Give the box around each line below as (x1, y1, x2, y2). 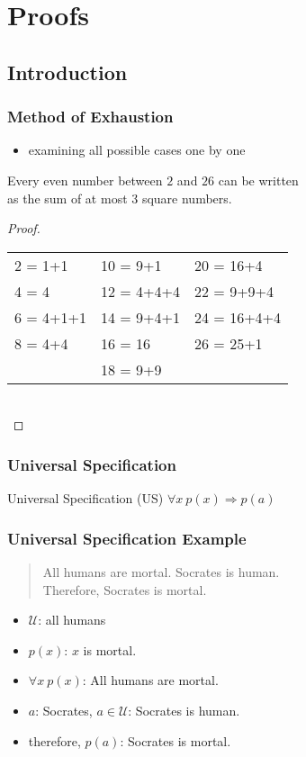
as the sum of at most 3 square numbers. (7, 188, 232, 207)
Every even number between (7, 170, 163, 189)
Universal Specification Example (7, 527, 247, 549)
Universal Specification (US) (7, 489, 164, 508)
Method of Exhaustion (7, 105, 174, 128)
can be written (218, 170, 299, 189)
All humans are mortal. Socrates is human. (42, 562, 280, 581)
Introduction (7, 58, 128, 86)
